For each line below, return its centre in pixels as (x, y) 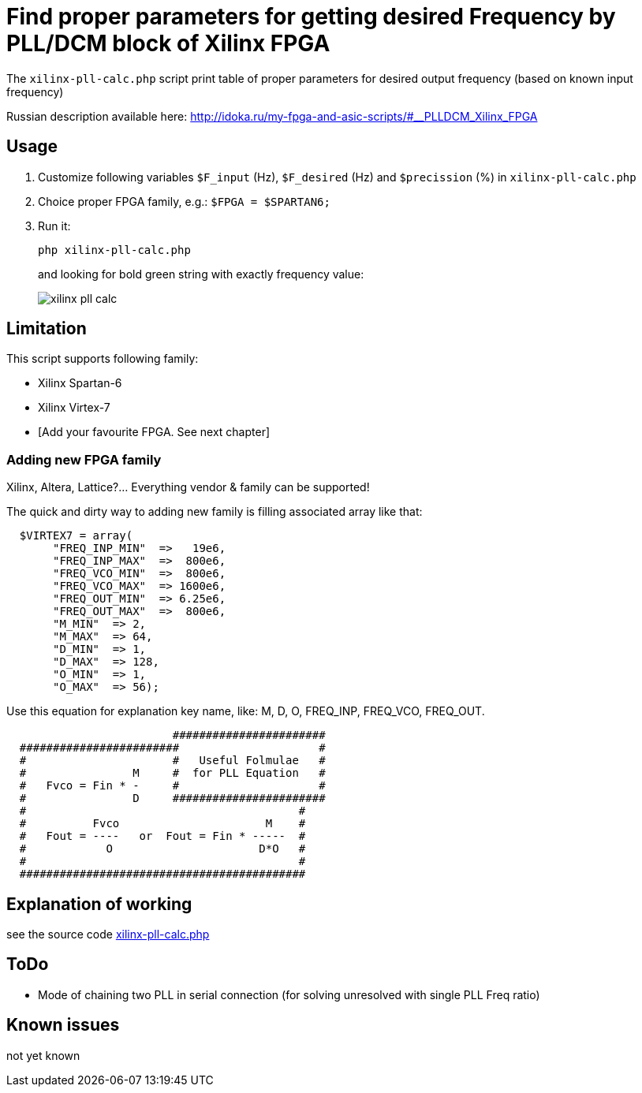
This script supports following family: (103, 359)
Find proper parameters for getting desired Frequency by (311, 17)
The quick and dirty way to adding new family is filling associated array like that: (215, 512)
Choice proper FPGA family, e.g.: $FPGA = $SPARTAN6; (184, 201)
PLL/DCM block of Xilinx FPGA (168, 43)
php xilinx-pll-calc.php (114, 250)
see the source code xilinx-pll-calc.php (108, 934)
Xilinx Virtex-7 (74, 408)
